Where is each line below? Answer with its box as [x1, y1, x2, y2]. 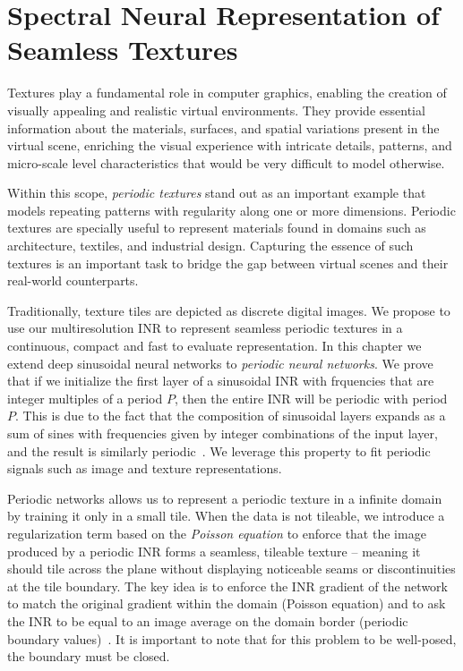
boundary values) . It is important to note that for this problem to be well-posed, [7, 629, 457, 648]
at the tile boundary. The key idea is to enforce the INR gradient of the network [7, 576, 448, 595]
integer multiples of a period [7, 388, 163, 407]
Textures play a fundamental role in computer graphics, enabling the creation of [7, 83, 447, 102]
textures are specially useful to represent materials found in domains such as [7, 218, 426, 237]
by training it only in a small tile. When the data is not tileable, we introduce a [7, 506, 445, 525]
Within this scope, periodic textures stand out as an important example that [7, 183, 426, 202]
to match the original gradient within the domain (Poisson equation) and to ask [7, 594, 446, 613]
